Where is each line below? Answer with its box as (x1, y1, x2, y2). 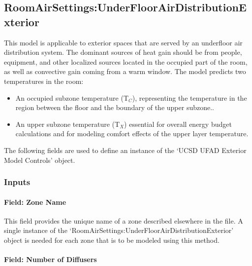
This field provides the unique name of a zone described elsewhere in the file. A (4, 215, 243, 226)
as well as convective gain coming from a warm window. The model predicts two (4, 66, 246, 76)
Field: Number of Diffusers (4, 254, 97, 265)
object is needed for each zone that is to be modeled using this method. (4, 234, 220, 245)
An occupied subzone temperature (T (15, 92, 129, 103)
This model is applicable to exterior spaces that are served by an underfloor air (4, 37, 243, 47)
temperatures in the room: (4, 76, 84, 86)
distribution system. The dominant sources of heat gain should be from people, (4, 47, 242, 57)
